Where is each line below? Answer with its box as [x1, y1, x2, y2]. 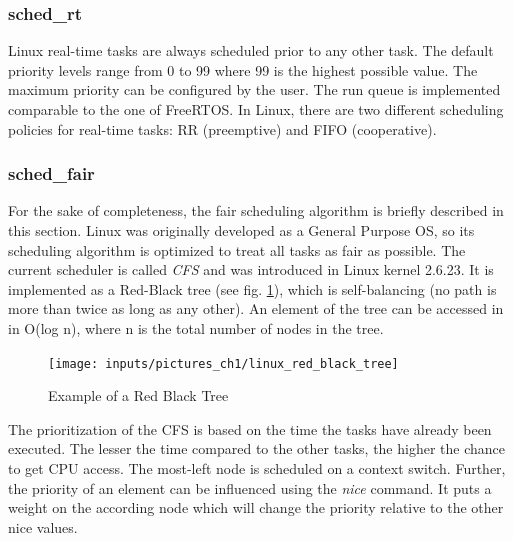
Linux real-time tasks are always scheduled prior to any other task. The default [8, 40, 494, 61]
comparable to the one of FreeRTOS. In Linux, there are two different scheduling [8, 99, 504, 119]
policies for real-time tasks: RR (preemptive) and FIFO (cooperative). [8, 118, 437, 139]
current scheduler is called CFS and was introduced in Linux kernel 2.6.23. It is [8, 259, 494, 280]
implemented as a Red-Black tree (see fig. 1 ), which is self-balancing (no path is [8, 278, 497, 299]
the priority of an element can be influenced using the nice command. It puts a [8, 477, 492, 498]
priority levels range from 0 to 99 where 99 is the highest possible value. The [8, 59, 478, 80]
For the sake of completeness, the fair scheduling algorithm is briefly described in [8, 200, 504, 221]
